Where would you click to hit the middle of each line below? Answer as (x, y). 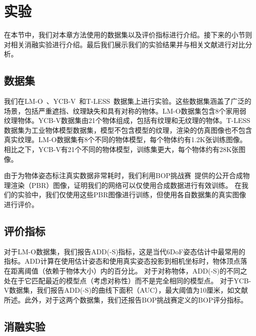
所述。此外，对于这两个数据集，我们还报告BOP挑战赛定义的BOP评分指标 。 (126, 299)
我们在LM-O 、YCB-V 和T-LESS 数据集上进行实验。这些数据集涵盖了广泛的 (128, 101)
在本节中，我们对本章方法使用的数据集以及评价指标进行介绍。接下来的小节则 (128, 35)
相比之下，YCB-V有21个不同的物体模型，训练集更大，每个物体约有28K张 (121, 149)
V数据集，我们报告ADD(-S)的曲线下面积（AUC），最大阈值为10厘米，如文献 (126, 290)
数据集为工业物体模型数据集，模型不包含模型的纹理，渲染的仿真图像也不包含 (128, 130)
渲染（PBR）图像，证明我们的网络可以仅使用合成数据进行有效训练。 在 (126, 185)
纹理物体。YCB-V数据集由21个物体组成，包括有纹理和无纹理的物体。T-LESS (127, 120)
